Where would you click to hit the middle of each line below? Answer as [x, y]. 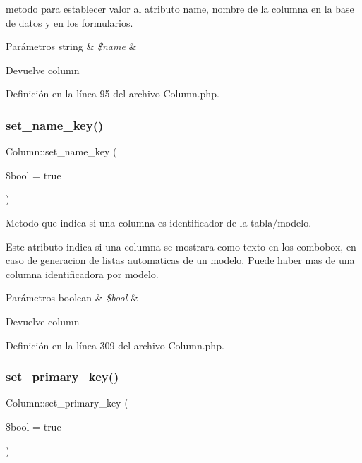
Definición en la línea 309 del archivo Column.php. [115, 345]
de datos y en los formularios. [70, 22]
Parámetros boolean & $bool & [72, 297]
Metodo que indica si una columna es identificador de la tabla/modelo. [159, 222]
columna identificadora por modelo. [82, 273]
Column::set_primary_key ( [67, 403]
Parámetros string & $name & [71, 46]
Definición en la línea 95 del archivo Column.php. [113, 94]
